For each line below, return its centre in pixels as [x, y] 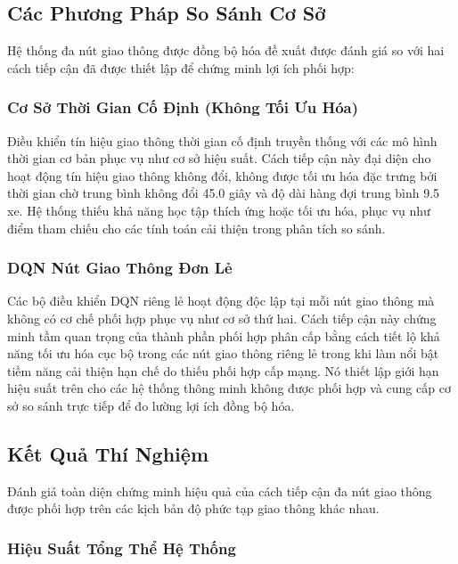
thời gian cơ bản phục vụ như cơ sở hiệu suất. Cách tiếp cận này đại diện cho [219, 158]
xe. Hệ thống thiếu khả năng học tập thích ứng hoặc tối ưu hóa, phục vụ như [219, 210]
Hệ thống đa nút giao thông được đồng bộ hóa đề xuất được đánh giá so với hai [226, 50]
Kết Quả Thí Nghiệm [108, 453]
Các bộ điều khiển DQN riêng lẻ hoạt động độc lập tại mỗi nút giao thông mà [221, 301]
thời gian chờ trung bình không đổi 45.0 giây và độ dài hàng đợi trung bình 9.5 [224, 193]
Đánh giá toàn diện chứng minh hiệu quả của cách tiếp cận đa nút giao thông [220, 490]
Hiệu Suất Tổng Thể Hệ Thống [122, 548]
